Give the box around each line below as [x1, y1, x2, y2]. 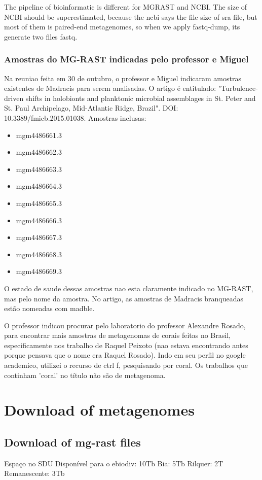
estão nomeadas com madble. [4, 303, 95, 314]
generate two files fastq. [4, 31, 78, 42]
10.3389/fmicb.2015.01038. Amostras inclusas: [4, 112, 146, 123]
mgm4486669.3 [16, 266, 62, 277]
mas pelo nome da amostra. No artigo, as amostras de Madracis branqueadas [4, 293, 244, 303]
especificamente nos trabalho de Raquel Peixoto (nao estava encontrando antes [4, 339, 248, 350]
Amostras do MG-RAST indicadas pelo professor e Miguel [4, 53, 249, 65]
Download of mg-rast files [4, 434, 141, 450]
